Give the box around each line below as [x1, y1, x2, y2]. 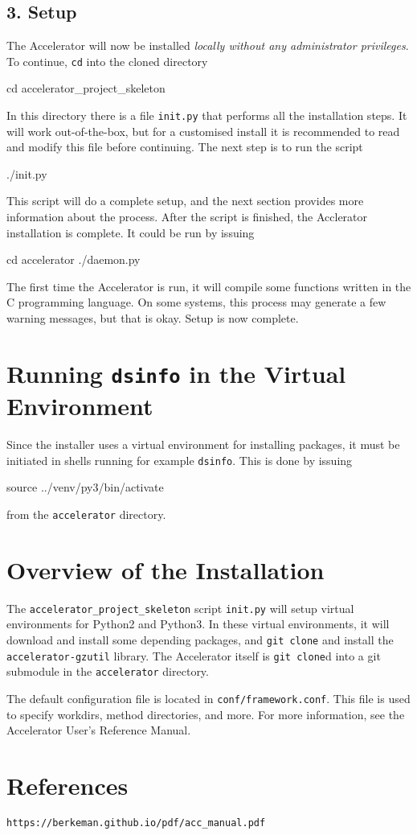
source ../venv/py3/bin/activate [6, 479, 164, 496]
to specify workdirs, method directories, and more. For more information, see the [6, 705, 405, 722]
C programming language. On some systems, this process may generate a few [6, 294, 386, 311]
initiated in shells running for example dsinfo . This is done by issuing [6, 451, 353, 468]
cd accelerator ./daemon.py [6, 251, 141, 268]
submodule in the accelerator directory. [6, 663, 209, 680]
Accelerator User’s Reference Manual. [6, 722, 191, 738]
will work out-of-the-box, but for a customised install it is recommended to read [6, 122, 400, 139]
